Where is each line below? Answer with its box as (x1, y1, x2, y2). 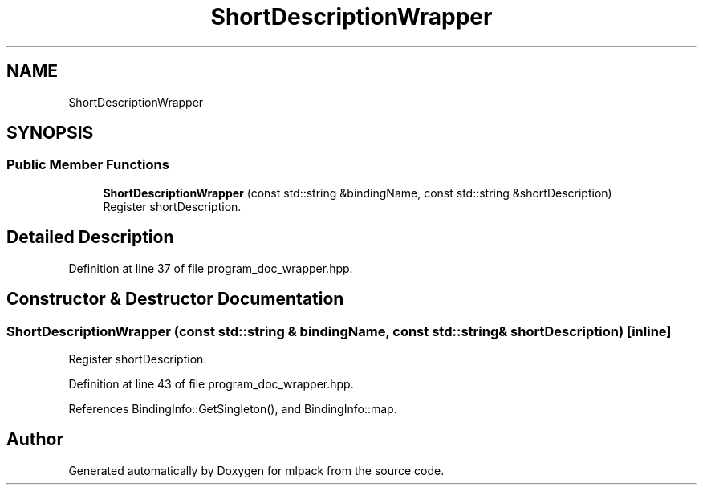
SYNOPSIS (6, 123, 94, 144)
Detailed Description (6, 227, 174, 248)
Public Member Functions (6, 156, 169, 173)
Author (6, 429, 63, 450)
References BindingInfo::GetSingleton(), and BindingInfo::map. (68, 401, 397, 416)
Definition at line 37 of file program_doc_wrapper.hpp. (68, 261, 353, 275)
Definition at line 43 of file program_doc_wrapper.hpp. (68, 376, 354, 391)
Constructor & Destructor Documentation (6, 289, 344, 310)
